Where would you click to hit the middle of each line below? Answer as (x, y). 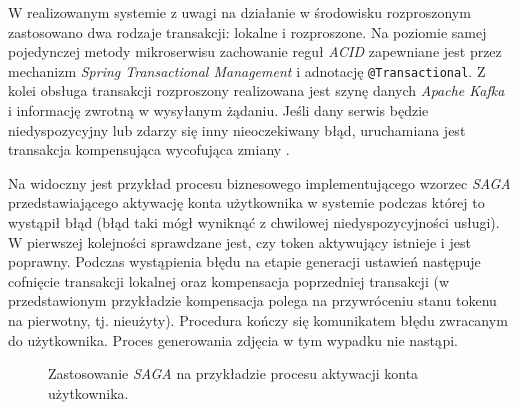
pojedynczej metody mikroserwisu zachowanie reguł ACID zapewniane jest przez (255, 51)
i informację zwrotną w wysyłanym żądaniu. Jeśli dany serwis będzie (218, 110)
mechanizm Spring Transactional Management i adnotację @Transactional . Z (247, 70)
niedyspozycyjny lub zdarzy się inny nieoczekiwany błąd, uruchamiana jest (237, 129)
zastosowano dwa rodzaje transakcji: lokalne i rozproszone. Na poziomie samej (247, 31)
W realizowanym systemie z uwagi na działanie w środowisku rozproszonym (239, 12)
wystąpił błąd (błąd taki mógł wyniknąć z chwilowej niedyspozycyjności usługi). (254, 222)
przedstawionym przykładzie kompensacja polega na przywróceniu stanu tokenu (252, 300)
